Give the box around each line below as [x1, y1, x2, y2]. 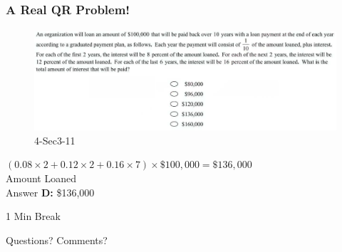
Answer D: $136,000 [6, 184, 95, 199]
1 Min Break [6, 209, 61, 224]
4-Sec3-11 [34, 132, 76, 147]
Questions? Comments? [6, 232, 108, 247]
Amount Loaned [6, 170, 76, 185]
